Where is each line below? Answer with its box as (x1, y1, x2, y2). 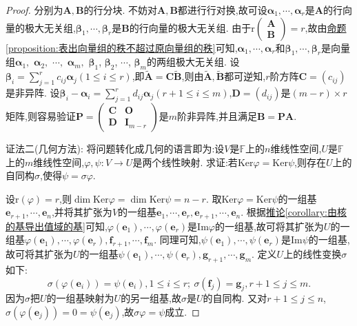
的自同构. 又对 (203, 291, 267, 305)
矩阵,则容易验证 (6, 109, 76, 123)
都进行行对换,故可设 (177, 3, 267, 17)
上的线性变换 (283, 247, 342, 261)
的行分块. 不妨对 (83, 3, 157, 17)
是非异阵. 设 (6, 85, 60, 100)
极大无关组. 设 (175, 54, 240, 69)
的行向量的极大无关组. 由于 (129, 20, 252, 34)
